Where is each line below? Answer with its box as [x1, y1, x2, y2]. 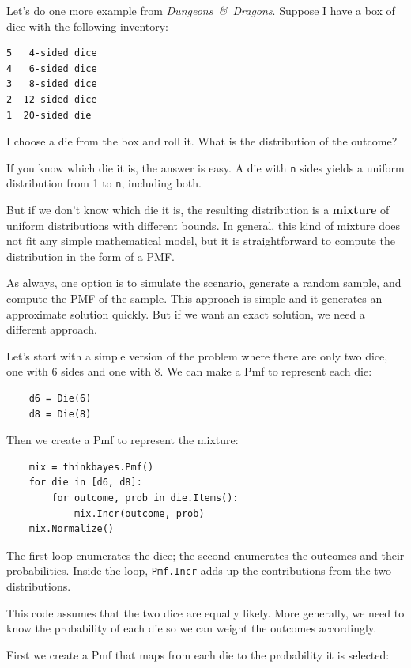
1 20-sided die [6, 109, 92, 121]
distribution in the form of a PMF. [6, 247, 175, 264]
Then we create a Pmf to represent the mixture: [6, 432, 239, 448]
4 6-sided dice [6, 62, 97, 74]
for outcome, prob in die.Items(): [51, 492, 239, 504]
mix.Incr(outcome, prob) [74, 508, 205, 519]
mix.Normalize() [28, 523, 115, 535]
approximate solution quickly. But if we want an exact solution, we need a [6, 305, 365, 322]
